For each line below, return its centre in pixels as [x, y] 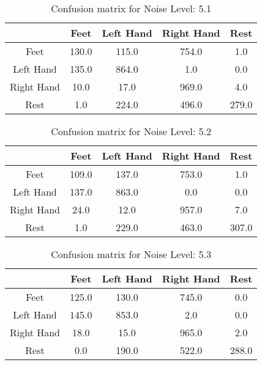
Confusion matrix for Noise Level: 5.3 [131, 254]
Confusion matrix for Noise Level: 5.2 [131, 131]
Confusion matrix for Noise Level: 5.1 [131, 8]
